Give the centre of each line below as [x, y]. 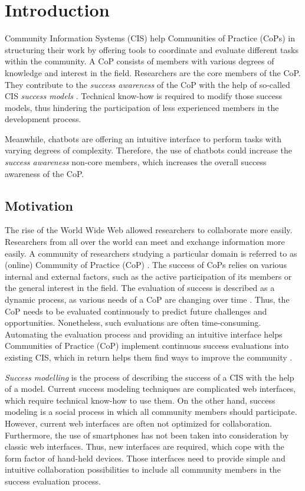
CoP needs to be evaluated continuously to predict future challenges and [136, 311]
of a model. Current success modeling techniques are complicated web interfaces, [150, 389]
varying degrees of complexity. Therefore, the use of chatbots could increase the [148, 150]
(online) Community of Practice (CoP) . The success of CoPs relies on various [146, 265]
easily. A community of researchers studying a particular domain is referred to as [151, 253]
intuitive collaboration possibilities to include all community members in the [143, 469]
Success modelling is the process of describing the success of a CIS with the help [150, 377]
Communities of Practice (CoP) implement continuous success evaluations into [147, 346]
